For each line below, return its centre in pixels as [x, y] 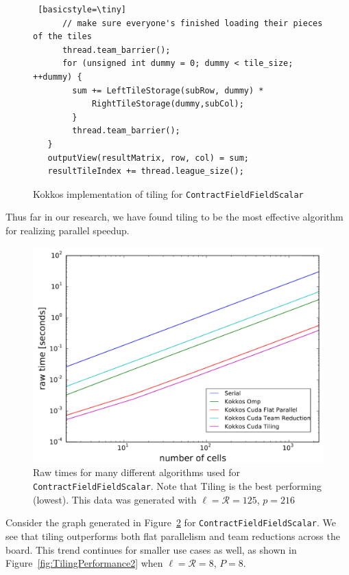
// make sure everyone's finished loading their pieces [192, 23]
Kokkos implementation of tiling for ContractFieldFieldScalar [168, 193]
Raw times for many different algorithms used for [136, 472]
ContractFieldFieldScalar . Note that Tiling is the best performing [177, 486]
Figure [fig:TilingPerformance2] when [84, 563]
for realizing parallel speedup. [68, 230]
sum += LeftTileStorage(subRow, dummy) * [168, 90]
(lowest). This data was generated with [115, 499]
